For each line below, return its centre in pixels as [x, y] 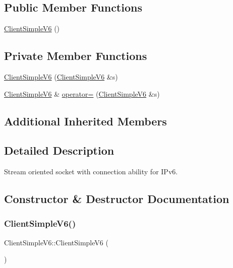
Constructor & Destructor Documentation [117, 199]
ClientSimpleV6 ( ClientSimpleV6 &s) [61, 77]
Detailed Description [59, 150]
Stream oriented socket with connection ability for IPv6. [91, 172]
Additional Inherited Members [85, 121]
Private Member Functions [76, 56]
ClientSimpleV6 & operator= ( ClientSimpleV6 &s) [82, 93]
